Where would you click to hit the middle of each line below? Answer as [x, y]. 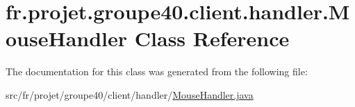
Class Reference [212, 38]
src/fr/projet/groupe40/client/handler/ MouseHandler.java [130, 94]
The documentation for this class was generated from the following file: [157, 71]
